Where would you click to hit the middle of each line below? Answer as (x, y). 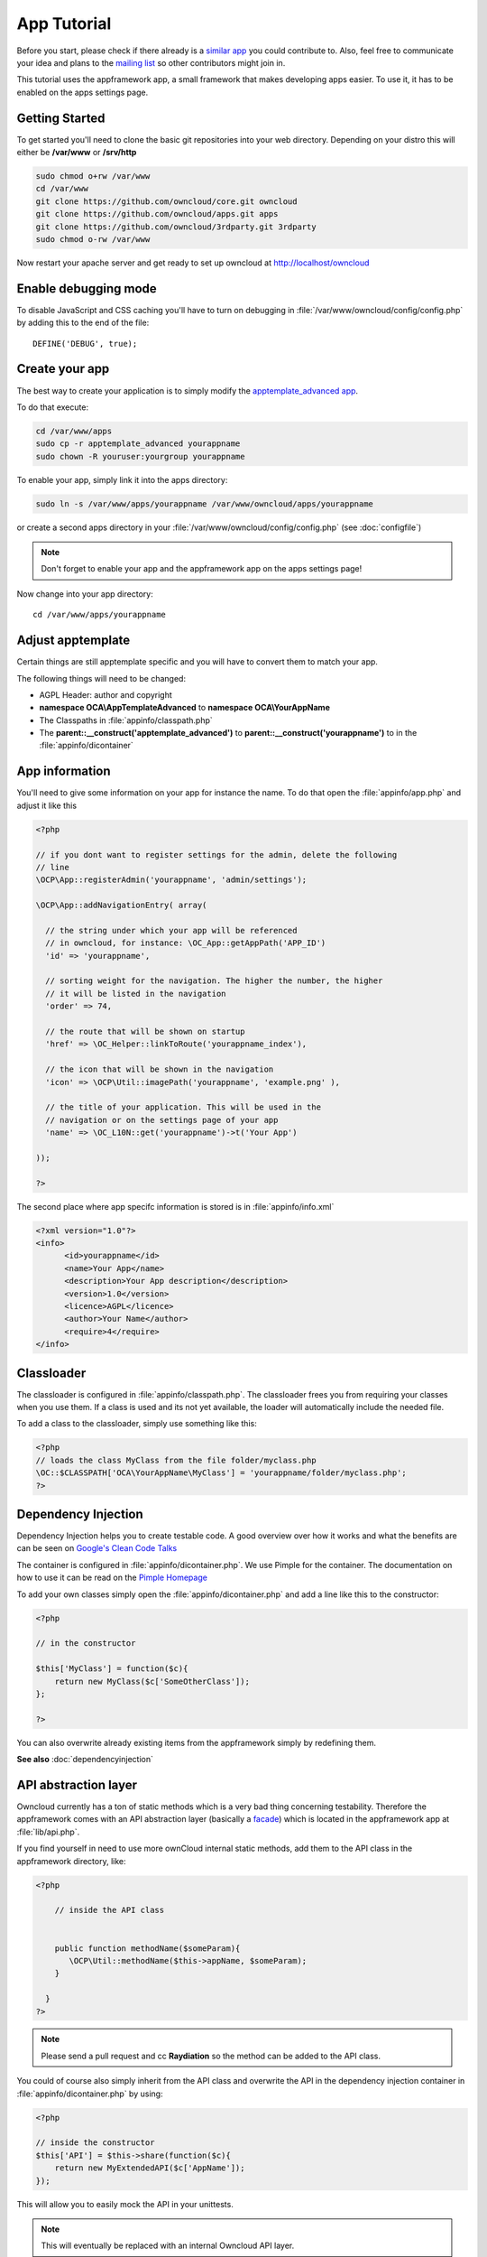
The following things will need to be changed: (101, 678)
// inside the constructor (95, 2143)
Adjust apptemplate (74, 641)
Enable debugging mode (87, 288)
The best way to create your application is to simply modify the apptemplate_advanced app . (188, 390)
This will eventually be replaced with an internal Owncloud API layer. (168, 2246)
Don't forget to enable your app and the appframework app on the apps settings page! (202, 569)
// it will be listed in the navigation (136, 994)
